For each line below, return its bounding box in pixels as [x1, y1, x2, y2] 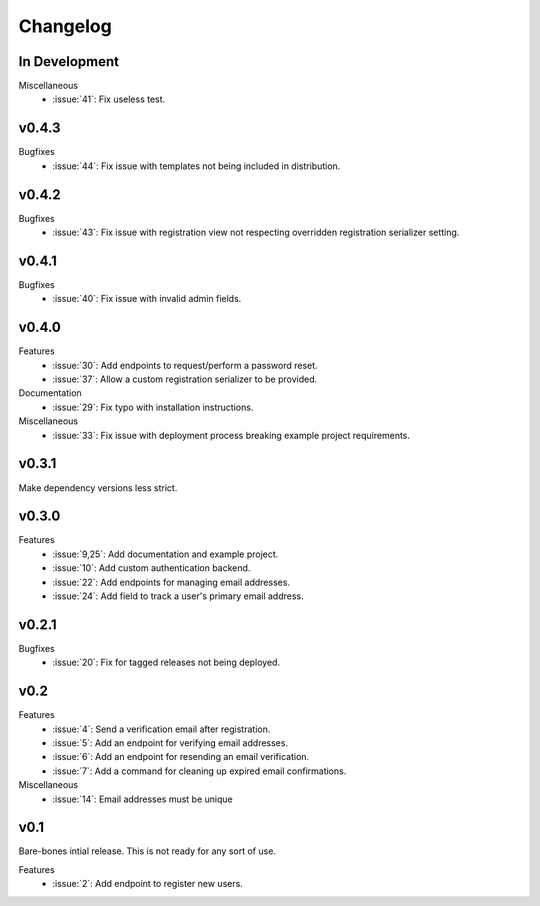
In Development [18, 53, 120, 70]
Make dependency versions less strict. [18, 481, 178, 494]
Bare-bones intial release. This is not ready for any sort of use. [18, 845, 277, 857]
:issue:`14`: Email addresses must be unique [52, 793, 234, 805]
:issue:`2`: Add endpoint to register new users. [52, 878, 244, 890]
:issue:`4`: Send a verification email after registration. [52, 723, 271, 735]
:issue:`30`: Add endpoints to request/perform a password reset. [52, 359, 319, 371]
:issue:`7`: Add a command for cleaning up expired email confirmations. [52, 765, 347, 777]
